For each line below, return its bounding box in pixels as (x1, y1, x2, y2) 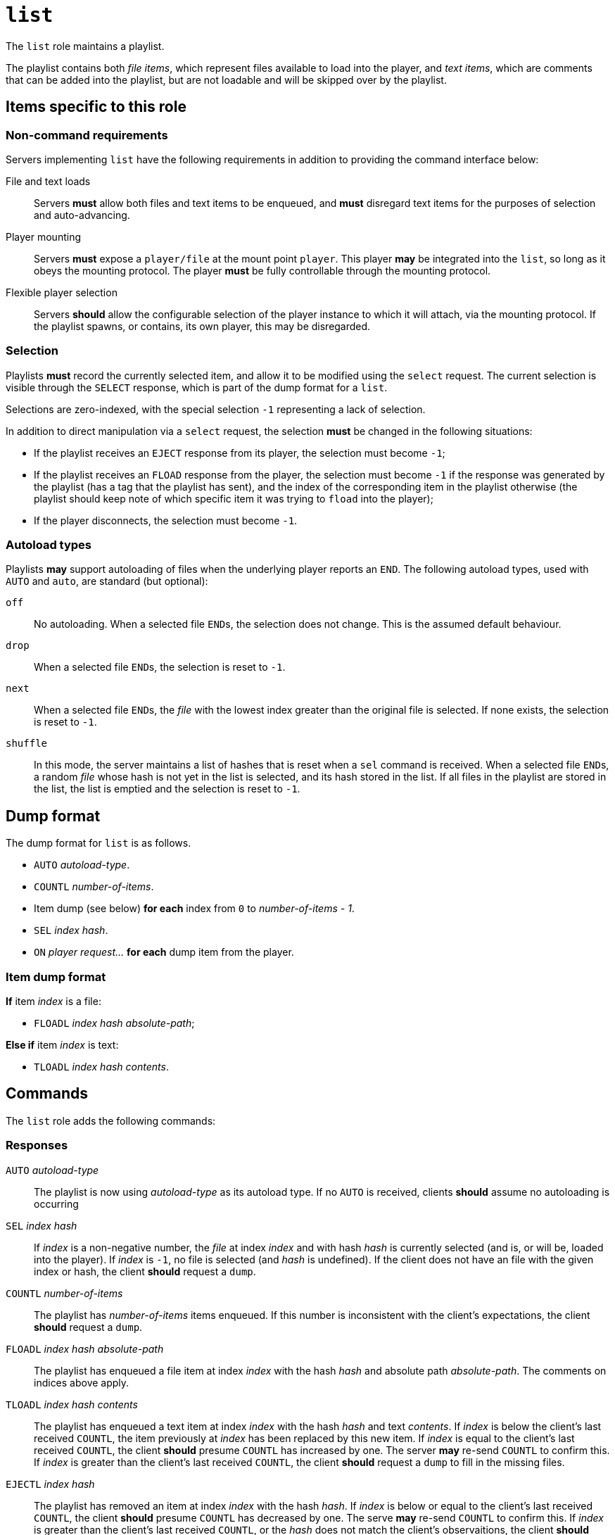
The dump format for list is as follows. (6, 837, 191, 849)
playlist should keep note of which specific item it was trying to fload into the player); (34, 492, 433, 505)
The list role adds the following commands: (6, 1114, 216, 1127)
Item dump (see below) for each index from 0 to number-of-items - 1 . (34, 902, 355, 915)
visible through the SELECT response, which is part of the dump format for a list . (6, 381, 388, 393)
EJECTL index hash (6, 1477, 95, 1490)
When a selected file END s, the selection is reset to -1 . (34, 661, 286, 674)
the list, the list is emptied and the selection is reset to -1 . (34, 783, 300, 795)
